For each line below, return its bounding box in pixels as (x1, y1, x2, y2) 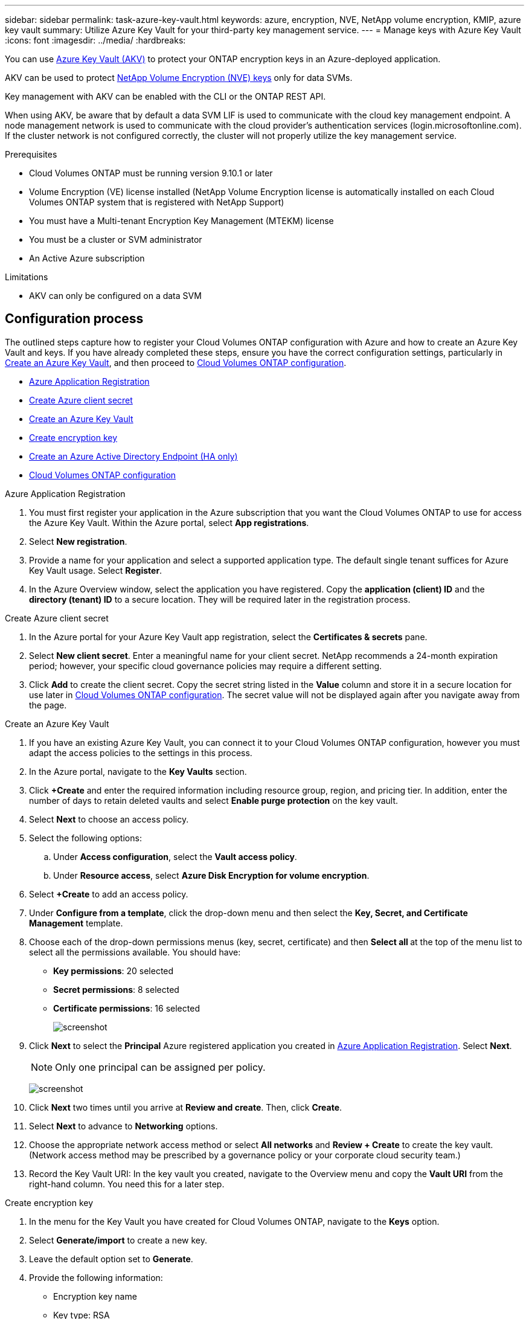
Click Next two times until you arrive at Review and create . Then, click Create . (29, 1102, 342, 1112)
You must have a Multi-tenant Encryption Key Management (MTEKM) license (29, 216, 334, 226)
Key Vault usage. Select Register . (29, 565, 162, 576)
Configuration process (5, 311, 144, 327)
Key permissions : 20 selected (53, 965, 174, 976)
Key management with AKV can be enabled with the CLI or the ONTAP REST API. (5, 91, 326, 101)
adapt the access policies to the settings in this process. (29, 747, 252, 758)
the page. (29, 699, 67, 710)
